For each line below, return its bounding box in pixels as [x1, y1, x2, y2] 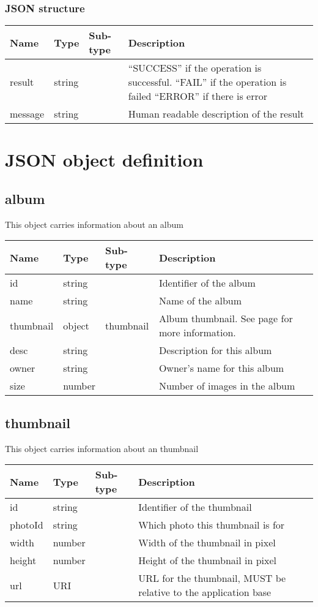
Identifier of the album [158, 276, 256, 290]
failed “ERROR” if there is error [128, 89, 268, 104]
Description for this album [158, 343, 272, 358]
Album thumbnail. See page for [158, 311, 293, 326]
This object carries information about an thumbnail [5, 442, 199, 454]
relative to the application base [138, 585, 272, 600]
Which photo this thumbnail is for [138, 518, 285, 532]
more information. [158, 325, 236, 340]
